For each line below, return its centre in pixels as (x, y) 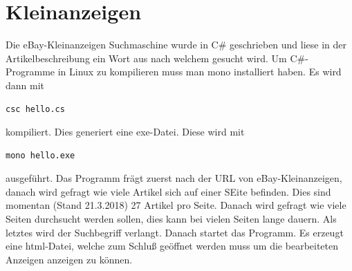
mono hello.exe (40, 155)
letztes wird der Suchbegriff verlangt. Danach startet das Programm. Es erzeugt (175, 232)
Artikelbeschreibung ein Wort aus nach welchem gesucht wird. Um (146, 58)
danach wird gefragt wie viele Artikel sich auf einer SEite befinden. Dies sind (168, 191)
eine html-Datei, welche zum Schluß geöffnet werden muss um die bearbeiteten (172, 246)
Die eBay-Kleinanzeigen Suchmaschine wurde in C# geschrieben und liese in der (176, 45)
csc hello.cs (35, 109)
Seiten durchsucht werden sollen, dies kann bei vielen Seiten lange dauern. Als (171, 219)
